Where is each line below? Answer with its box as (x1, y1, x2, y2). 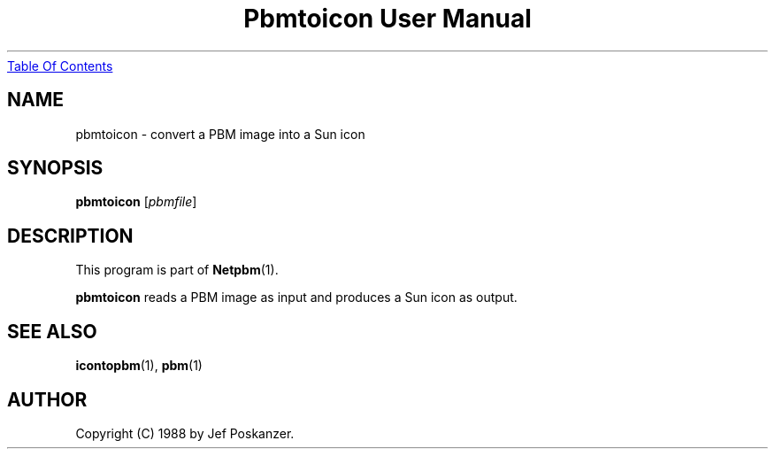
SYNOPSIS (7, 157, 104, 180)
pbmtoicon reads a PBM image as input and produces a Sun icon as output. (75, 290, 518, 305)
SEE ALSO (7, 320, 97, 343)
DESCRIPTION (7, 224, 134, 247)
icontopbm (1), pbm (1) (75, 358, 203, 374)
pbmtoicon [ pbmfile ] (75, 194, 197, 210)
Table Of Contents (7, 58, 113, 73)
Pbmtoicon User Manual (243, 4, 532, 34)
